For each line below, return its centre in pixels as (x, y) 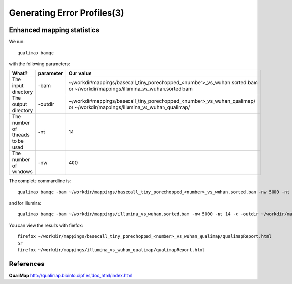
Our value (80, 73)
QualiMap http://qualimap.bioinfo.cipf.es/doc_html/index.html (71, 275)
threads (21, 135)
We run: (17, 42)
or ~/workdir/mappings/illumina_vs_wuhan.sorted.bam (131, 89)
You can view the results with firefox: (46, 225)
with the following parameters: (39, 64)
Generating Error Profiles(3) (66, 13)
